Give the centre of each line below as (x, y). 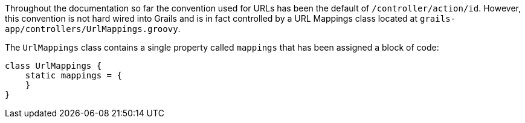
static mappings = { (73, 75)
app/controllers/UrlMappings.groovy (92, 29)
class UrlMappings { (53, 66)
